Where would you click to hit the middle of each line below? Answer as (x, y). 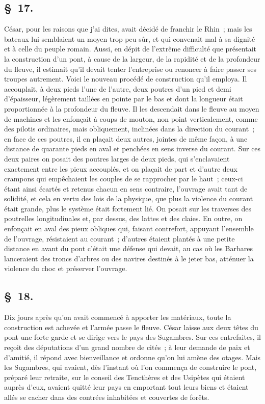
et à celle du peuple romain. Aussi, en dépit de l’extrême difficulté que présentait (130, 49)
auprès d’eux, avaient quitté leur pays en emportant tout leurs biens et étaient (126, 387)
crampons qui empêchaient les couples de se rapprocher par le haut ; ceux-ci (124, 179)
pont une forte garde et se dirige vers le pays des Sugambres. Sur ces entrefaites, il (132, 337)
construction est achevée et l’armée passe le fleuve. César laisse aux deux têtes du (131, 327)
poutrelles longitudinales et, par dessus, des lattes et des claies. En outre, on (123, 218)
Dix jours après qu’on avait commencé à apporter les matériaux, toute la (118, 317)
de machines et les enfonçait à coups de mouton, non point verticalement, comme (131, 118)
